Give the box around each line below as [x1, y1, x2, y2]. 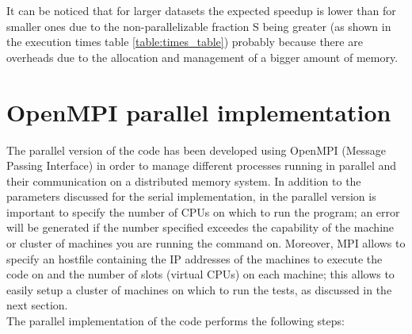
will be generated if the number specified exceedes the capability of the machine [6, 219, 395, 236]
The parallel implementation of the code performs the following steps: [6, 313, 345, 329]
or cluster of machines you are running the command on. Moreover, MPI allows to [6, 235, 406, 251]
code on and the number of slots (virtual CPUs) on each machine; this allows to [6, 266, 395, 282]
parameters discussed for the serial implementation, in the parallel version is [6, 188, 376, 205]
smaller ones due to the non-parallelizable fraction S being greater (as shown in [6, 17, 391, 34]
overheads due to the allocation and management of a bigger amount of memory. [6, 48, 399, 65]
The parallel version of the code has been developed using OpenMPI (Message [6, 141, 386, 158]
